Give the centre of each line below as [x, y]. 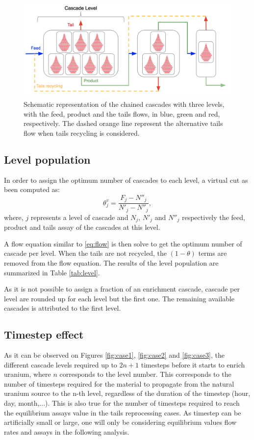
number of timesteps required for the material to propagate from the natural [119, 383]
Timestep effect [44, 334]
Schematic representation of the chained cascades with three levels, [124, 104]
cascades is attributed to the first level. [63, 308]
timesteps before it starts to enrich [193, 364]
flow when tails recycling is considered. [82, 133]
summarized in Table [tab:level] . [52, 272]
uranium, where [27, 374]
